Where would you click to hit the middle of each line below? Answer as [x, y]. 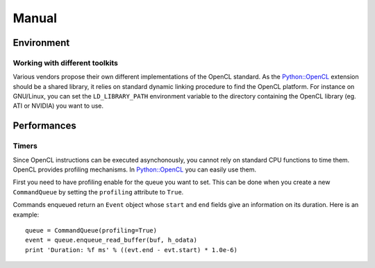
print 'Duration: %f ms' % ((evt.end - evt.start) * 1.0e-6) [131, 250]
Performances [44, 126]
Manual [35, 18]
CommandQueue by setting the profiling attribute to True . [98, 192]
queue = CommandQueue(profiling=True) [91, 230]
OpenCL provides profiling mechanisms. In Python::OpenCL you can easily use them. [135, 169]
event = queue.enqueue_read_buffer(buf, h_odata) [111, 240]
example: [26, 215]
